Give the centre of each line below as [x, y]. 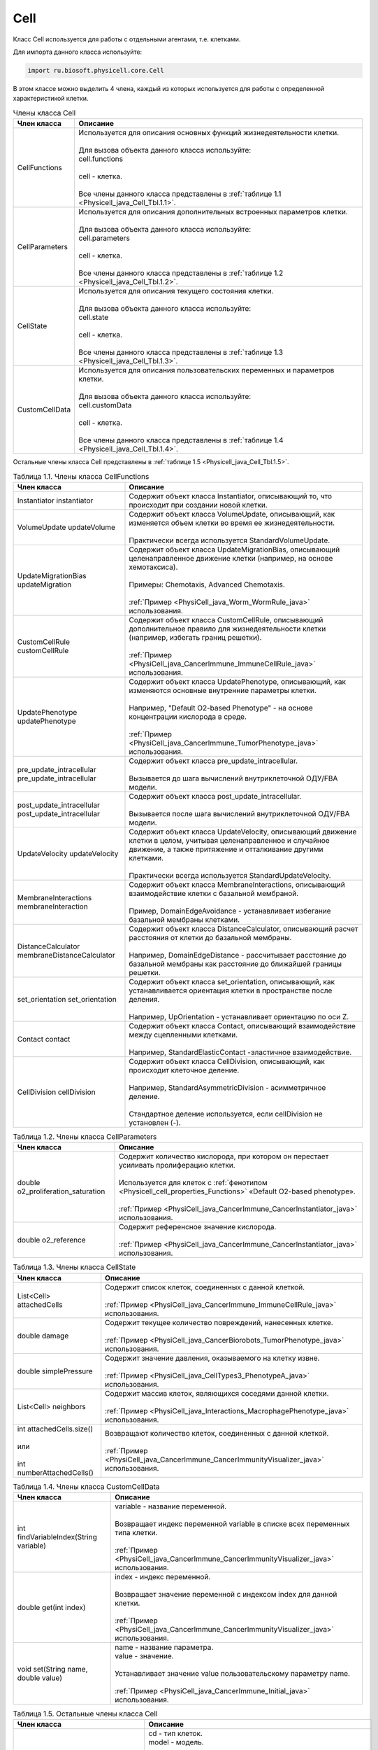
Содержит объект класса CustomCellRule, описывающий [226, 619]
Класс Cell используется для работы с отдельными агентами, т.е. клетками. [127, 39]
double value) [40, 1678]
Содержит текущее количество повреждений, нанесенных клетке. [219, 1322]
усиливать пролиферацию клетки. [177, 1165]
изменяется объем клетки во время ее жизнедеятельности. [232, 523]
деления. [144, 999]
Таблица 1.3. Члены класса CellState [74, 1267]
